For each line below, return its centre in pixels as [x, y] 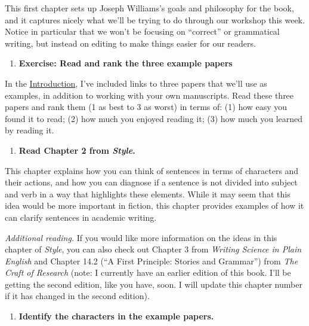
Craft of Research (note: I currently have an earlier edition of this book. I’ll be [148, 272]
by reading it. [30, 130]
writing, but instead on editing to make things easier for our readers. [130, 43]
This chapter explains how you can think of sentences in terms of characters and [152, 170]
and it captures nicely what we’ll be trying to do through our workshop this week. [155, 19]
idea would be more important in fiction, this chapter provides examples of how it [154, 205]
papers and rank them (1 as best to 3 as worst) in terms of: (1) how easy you [146, 107]
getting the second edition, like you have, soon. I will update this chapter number [154, 284]
